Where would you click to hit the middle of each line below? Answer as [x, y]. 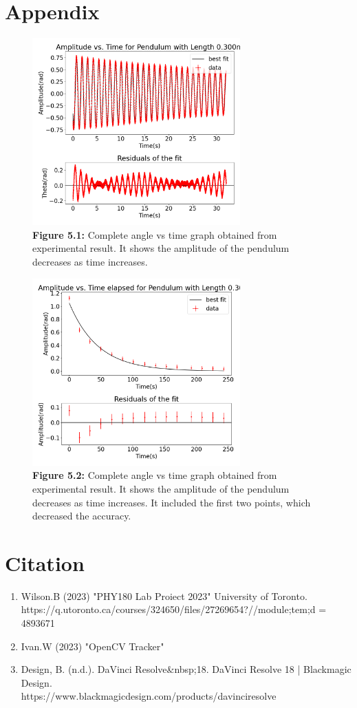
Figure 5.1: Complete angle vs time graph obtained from [155, 234]
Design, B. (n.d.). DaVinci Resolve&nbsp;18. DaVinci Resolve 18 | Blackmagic [186, 669]
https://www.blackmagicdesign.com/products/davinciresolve [149, 696]
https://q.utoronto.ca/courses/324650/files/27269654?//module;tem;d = [174, 609]
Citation [45, 562]
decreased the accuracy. [82, 516]
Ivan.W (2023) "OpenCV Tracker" [93, 646]
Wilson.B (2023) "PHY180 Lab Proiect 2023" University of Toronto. [164, 596]
